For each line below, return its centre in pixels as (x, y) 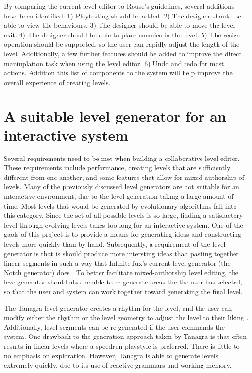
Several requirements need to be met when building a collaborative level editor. (122, 158)
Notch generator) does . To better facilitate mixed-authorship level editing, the (121, 272)
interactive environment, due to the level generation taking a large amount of (119, 196)
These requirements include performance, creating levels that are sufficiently (117, 168)
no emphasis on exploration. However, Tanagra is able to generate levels (111, 355)
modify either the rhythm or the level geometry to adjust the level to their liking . (126, 317)
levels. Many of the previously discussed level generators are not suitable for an (122, 186)
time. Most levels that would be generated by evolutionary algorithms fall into (120, 205)
